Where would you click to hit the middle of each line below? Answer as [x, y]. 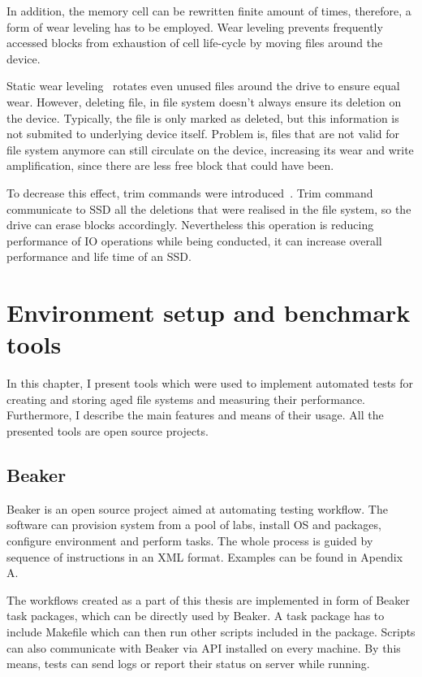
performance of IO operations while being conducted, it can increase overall [194, 240]
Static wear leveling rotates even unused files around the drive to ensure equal [203, 86]
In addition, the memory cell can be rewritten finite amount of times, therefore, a [209, 11]
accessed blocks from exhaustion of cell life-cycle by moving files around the [195, 43]
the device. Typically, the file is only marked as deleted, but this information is [203, 117]
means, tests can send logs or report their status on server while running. [188, 664]
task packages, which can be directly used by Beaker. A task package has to [196, 616]
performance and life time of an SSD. [99, 256]
